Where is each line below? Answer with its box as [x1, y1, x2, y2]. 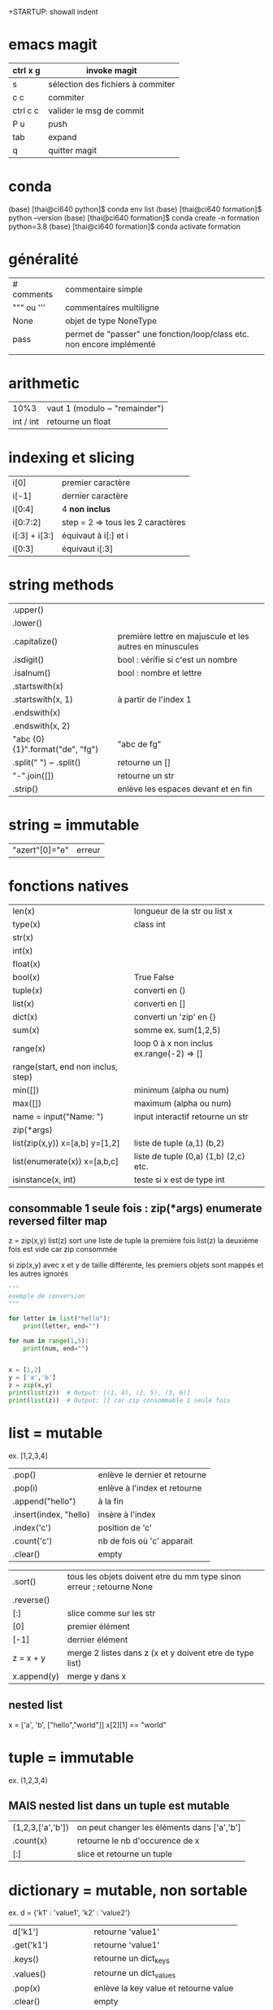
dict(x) [12, 1011, 38, 1023]
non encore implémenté [64, 338, 156, 349]
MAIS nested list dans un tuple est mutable [8, 1798, 230, 1812]
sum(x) [12, 1024, 41, 1036]
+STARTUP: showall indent [8, 7, 99, 16]
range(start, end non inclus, [12, 1061, 118, 1072]
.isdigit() [12, 654, 45, 665]
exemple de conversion [8, 1292, 85, 1301]
